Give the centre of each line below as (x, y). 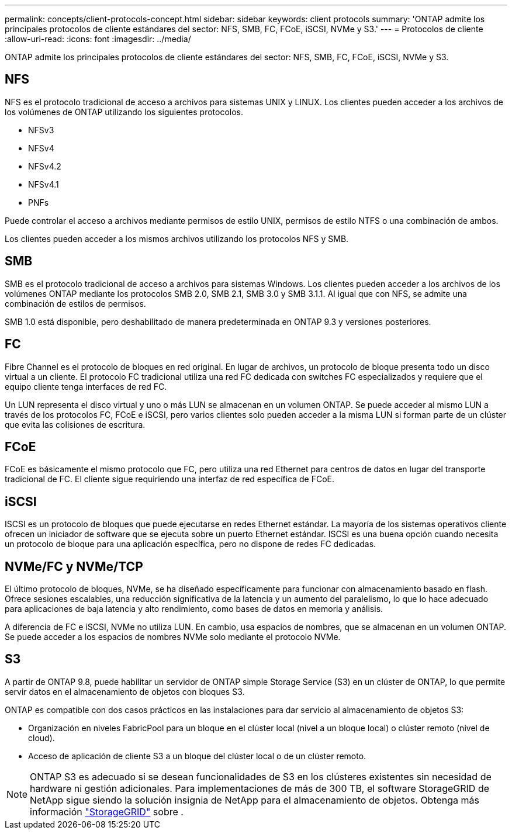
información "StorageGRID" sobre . (107, 811)
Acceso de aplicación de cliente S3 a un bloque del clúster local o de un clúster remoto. (197, 756)
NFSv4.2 (45, 166)
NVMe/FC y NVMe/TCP (74, 566)
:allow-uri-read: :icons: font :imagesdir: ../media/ (98, 39)
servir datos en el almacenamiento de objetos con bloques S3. (125, 691)
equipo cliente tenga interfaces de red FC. (86, 386)
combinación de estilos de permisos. (75, 303)
